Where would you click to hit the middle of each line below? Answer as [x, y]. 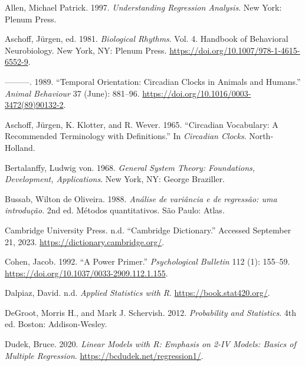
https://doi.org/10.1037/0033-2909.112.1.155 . [86, 273]
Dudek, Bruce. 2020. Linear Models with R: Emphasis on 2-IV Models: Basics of [150, 344]
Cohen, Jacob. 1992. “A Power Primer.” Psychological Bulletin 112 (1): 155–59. [147, 261]
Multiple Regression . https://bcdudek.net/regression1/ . [104, 355]
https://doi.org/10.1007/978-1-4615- [235, 50]
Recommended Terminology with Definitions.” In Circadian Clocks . [126, 136]
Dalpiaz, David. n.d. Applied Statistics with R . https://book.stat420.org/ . [137, 293]
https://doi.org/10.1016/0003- [197, 93]
